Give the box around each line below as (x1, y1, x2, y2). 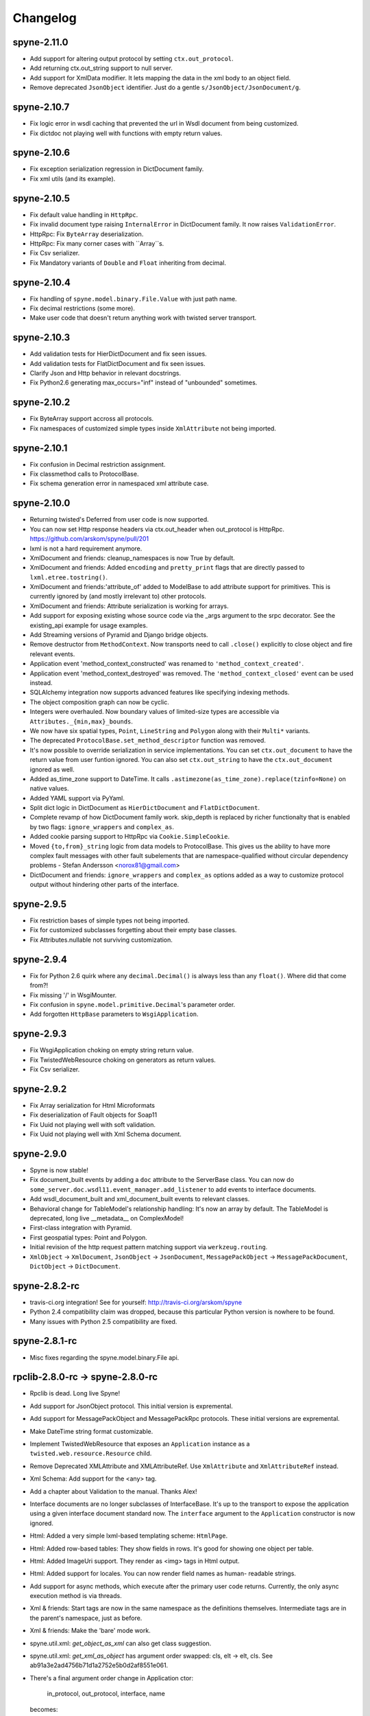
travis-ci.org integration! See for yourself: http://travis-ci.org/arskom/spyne (29, 1298, 243, 1306)
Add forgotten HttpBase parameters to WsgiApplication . (29, 1010, 199, 1019)
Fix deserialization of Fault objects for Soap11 (29, 1111, 158, 1119)
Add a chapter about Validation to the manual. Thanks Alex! (29, 1487, 197, 1496)
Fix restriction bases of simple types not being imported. (29, 916, 190, 925)
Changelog (12, 10, 77, 25)
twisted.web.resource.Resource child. (29, 1449, 152, 1458)
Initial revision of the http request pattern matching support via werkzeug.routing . (29, 1243, 268, 1251)
